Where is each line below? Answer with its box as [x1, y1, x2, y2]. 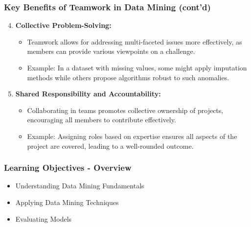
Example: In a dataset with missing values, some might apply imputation [27, 63, 247, 72]
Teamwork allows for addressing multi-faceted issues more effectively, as [27, 36, 242, 46]
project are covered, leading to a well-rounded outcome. [27, 140, 194, 151]
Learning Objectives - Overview [4, 161, 132, 174]
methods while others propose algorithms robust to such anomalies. [27, 72, 229, 82]
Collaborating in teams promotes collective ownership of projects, [27, 105, 224, 115]
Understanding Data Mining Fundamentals [15, 181, 144, 191]
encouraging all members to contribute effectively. [27, 114, 176, 125]
